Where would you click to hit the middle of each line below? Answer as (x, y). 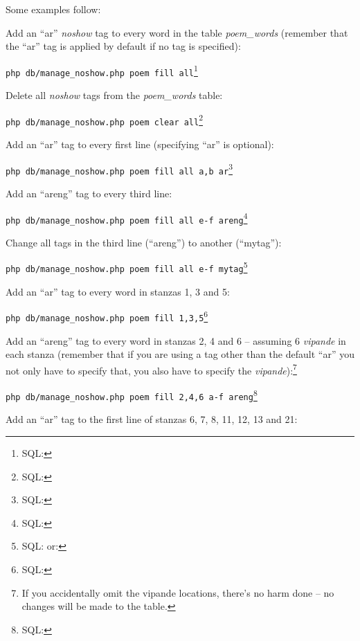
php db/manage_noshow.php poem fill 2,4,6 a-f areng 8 (132, 395)
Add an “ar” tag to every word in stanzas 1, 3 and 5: (118, 291)
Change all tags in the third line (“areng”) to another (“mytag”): (144, 242)
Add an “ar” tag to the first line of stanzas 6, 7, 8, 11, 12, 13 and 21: (152, 419)
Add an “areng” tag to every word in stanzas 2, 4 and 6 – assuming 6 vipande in (176, 340)
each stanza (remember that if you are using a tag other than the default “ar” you (180, 354)
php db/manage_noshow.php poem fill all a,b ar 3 (119, 169)
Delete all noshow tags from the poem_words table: (114, 95)
